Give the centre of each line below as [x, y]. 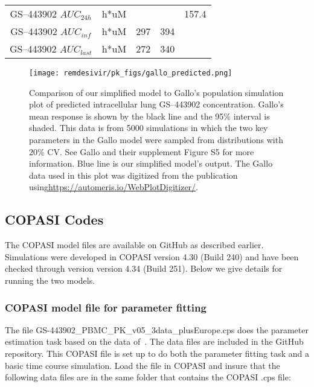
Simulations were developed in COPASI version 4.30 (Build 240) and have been [152, 256]
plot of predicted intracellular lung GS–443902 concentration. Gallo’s [156, 104]
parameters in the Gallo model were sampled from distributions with [156, 140]
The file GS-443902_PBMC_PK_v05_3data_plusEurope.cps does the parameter [157, 329]
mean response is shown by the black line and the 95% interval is [149, 116]
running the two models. [50, 280]
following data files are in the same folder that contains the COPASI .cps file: [148, 377]
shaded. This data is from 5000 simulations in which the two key [149, 128]
